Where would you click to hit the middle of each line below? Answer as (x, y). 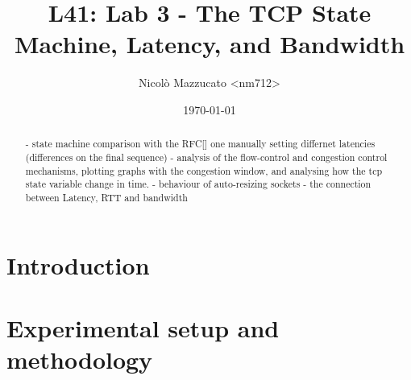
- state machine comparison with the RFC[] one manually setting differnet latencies (200, 144)
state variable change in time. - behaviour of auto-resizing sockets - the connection (198, 184)
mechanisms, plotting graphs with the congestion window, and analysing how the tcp (204, 170)
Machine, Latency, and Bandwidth (210, 44)
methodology (80, 359)
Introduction (78, 264)
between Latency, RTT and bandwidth (106, 197)
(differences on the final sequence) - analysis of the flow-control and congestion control (206, 157)
